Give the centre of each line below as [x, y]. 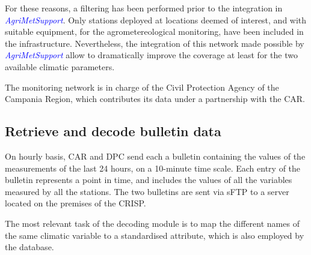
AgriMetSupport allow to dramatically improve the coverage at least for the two [151, 55]
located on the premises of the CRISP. [75, 203]
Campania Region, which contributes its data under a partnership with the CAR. [155, 99]
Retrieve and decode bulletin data [113, 131]
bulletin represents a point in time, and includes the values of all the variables [149, 180]
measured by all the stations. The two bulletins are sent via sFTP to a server [147, 191]
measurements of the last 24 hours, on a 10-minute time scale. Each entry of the [153, 168]
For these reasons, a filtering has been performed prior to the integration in [144, 8]
